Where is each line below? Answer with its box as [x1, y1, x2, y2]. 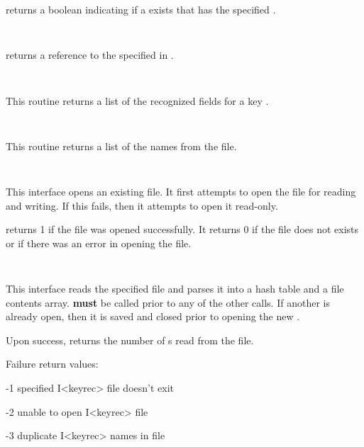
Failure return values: [6, 356, 99, 371]
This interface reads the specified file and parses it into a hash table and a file [6, 281, 344, 296]
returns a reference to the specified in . [6, 47, 174, 62]
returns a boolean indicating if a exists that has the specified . [6, 2, 276, 16]
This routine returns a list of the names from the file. [6, 138, 237, 153]
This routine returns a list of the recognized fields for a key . [6, 93, 269, 108]
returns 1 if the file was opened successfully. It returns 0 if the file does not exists [6, 222, 359, 237]
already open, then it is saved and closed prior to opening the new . [6, 309, 300, 324]
